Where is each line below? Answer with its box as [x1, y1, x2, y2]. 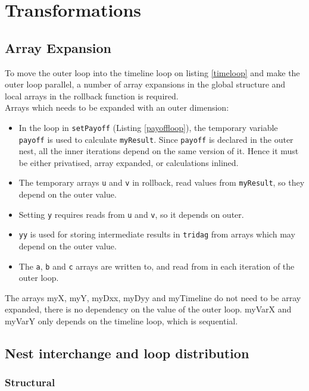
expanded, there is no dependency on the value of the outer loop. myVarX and [5, 303, 292, 315]
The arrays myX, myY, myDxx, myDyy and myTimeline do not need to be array [5, 291, 301, 304]
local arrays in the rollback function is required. [5, 89, 179, 102]
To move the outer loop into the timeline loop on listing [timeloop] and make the [5, 66, 300, 79]
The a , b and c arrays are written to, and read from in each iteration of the [18, 259, 295, 272]
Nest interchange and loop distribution [5, 344, 249, 362]
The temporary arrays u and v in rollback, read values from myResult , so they [18, 176, 305, 189]
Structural [5, 375, 55, 390]
